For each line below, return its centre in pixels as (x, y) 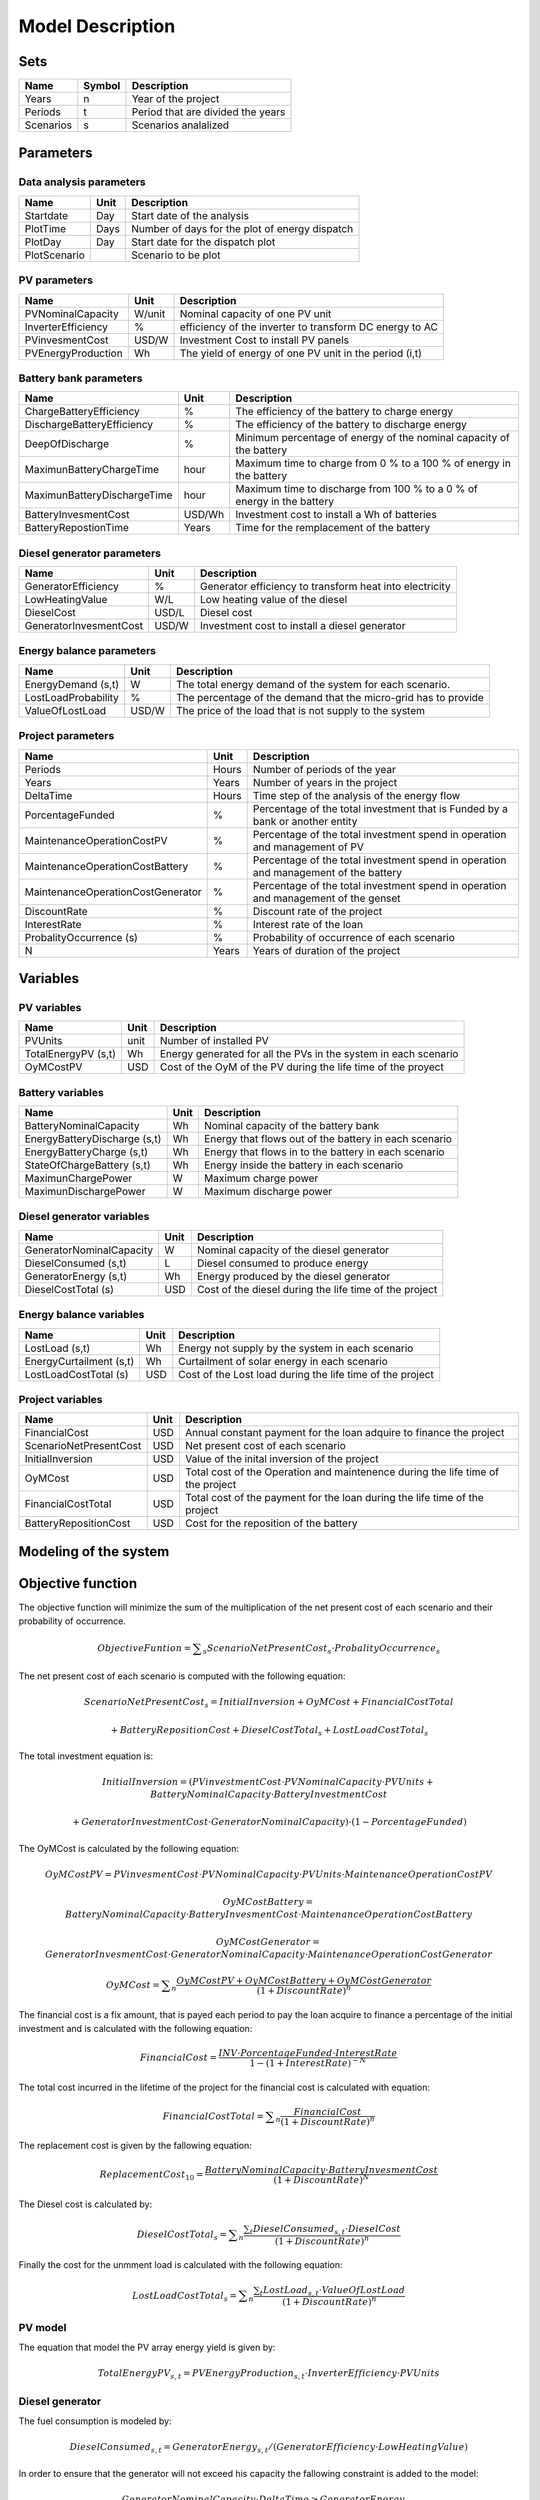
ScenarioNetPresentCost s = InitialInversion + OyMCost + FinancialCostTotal (268, 1703)
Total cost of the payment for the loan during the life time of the (334, 1498)
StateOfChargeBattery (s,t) (87, 1165)
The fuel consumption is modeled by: (95, 2421)
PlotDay (43, 242)
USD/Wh (204, 515)
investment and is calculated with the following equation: (135, 2028)
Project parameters (66, 736)
